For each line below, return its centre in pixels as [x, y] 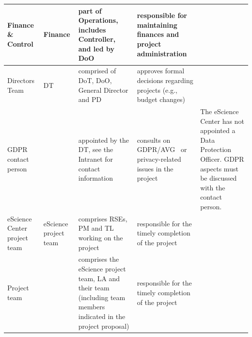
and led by [96, 48]
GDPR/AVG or [162, 149]
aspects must [219, 168]
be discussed [219, 178]
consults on [154, 140]
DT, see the [96, 149]
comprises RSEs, [103, 218]
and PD [90, 99]
